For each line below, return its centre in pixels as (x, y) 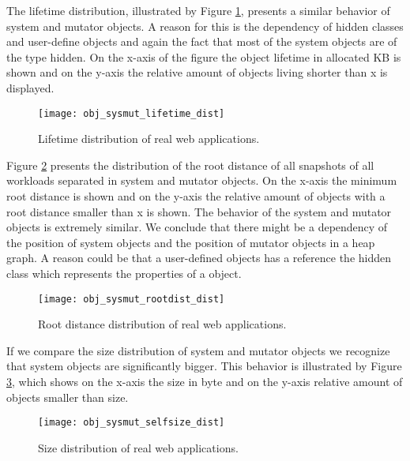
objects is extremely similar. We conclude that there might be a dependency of (197, 227)
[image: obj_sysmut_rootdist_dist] (132, 299)
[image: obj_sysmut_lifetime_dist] (132, 113)
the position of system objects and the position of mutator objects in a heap (191, 242)
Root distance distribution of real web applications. (162, 324)
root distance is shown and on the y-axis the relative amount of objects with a (196, 196)
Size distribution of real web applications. (138, 447)
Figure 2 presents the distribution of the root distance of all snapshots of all (190, 165)
